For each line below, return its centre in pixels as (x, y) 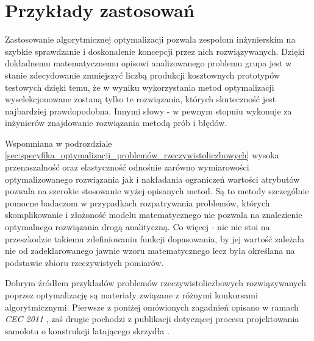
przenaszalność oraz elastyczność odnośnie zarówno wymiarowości (127, 167)
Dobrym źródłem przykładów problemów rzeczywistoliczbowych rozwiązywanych (156, 283)
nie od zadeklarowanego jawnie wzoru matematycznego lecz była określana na (150, 251)
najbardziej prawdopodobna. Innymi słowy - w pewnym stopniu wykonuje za (148, 111)
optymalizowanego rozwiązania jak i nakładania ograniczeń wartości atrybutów (152, 179)
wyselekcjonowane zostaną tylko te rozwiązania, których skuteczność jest (141, 99)
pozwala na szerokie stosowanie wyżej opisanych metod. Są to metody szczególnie (157, 191)
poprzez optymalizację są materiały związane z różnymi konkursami (131, 295)
